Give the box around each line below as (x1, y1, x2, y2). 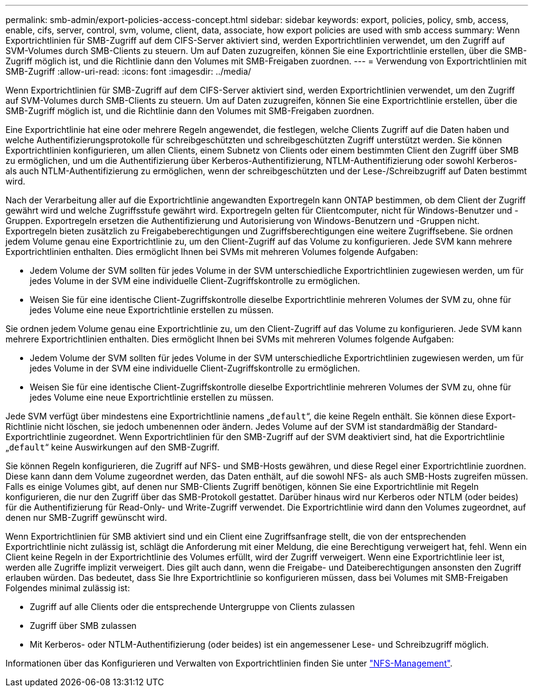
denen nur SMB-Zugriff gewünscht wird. (5, 512, 167, 523)
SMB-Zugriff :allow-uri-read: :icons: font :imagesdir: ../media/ (5, 66, 252, 76)
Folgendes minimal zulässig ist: (5, 583, 130, 593)
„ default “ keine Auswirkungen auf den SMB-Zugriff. (5, 442, 220, 452)
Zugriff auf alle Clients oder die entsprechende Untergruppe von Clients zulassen (30, 602, 355, 612)
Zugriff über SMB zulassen (30, 620, 137, 631)
